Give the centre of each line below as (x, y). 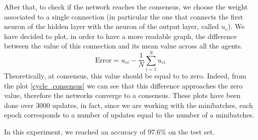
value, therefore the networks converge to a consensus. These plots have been (122, 95)
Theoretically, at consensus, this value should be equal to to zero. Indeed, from (125, 76)
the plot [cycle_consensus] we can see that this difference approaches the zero (123, 85)
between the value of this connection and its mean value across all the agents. (123, 46)
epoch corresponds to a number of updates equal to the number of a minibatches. (129, 115)
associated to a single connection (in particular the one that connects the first (124, 16)
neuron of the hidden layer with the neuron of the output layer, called (111, 26)
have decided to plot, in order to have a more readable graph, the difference (120, 36)
